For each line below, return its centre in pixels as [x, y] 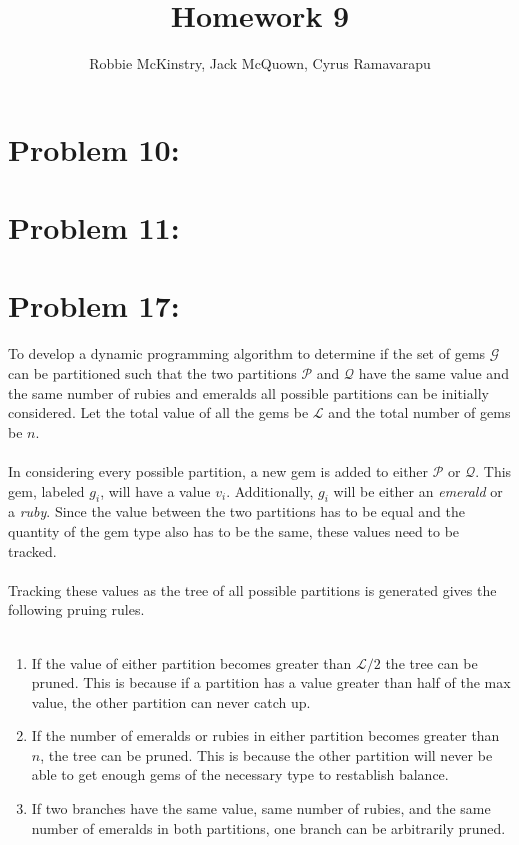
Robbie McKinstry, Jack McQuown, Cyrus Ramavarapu [260, 63]
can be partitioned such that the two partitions [152, 373]
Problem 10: [94, 148]
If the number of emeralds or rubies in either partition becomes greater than [265, 735]
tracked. [32, 550]
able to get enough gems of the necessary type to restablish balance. [240, 774]
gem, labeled [46, 490]
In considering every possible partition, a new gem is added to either [218, 470]
